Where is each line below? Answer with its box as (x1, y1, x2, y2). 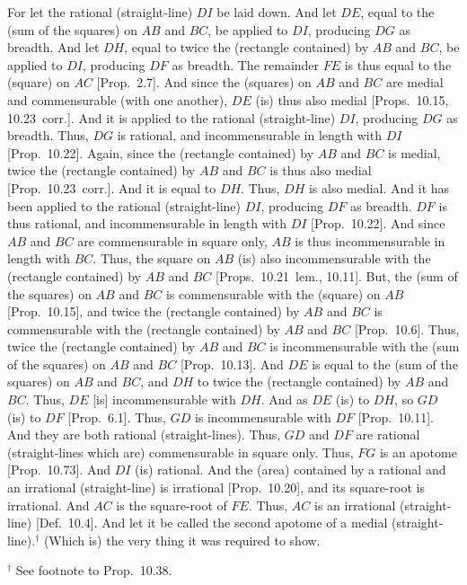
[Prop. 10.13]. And (180, 354, 284, 373)
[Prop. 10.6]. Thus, (354, 319, 460, 338)
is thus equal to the (344, 55, 452, 74)
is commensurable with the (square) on (165, 284, 381, 303)
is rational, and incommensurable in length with (117, 126, 382, 145)
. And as (260, 390, 308, 409)
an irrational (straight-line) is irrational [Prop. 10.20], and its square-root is (7, 478, 425, 497)
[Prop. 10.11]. (357, 407, 434, 426)
